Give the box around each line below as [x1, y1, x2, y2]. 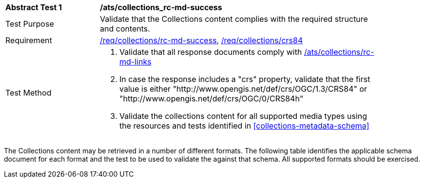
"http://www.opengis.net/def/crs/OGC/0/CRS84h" [119, 94, 304, 103]
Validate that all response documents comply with [119, 47, 302, 57]
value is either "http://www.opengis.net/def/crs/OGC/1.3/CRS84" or [119, 84, 367, 94]
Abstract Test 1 [5, 2, 62, 12]
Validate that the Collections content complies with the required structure [100, 14, 368, 24]
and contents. [100, 24, 150, 33]
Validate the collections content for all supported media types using [119, 111, 367, 121]
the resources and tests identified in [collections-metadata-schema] [119, 121, 369, 131]
